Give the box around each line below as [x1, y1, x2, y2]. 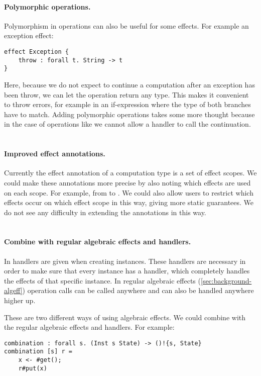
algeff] [4, 285, 23, 296]
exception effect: [4, 30, 54, 41]
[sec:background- [200, 275, 252, 286]
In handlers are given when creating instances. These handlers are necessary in [4, 255, 246, 266]
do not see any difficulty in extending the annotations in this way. [4, 207, 206, 217]
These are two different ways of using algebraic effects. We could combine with [4, 312, 246, 322]
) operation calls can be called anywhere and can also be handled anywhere [22, 285, 254, 296]
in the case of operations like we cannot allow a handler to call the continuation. [4, 119, 251, 129]
